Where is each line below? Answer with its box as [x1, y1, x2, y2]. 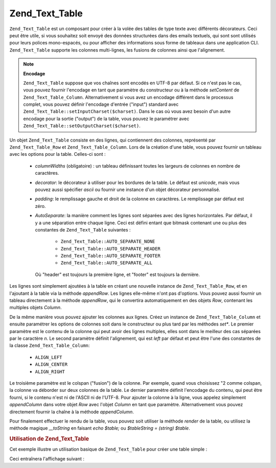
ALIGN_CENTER [35, 362, 68, 367]
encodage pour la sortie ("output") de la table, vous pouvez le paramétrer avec [23, 115, 190, 122]
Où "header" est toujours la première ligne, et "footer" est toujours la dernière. [35, 271, 200, 277]
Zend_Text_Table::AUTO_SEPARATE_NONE [60, 239, 155, 245]
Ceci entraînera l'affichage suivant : [9, 455, 84, 462]
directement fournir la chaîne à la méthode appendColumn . [9, 409, 134, 415]
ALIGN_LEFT [35, 354, 62, 360]
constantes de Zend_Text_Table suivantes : [35, 226, 131, 232]
